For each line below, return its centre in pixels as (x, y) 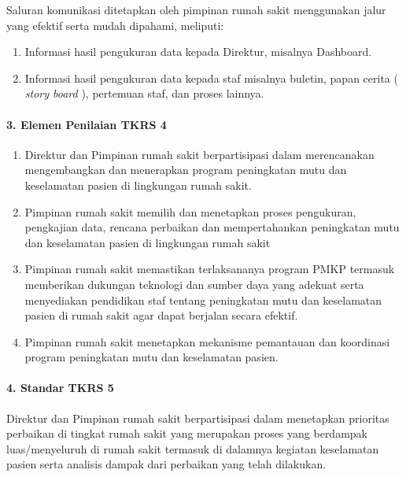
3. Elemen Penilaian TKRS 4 (87, 124)
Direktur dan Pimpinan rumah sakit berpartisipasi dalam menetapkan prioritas (198, 418)
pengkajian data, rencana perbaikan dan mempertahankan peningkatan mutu (212, 227)
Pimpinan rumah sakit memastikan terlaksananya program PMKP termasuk (210, 269)
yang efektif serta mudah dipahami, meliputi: (115, 25)
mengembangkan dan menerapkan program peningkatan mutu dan (186, 170)
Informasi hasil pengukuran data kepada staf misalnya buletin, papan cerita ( (211, 78)
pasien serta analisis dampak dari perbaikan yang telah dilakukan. (166, 464)
